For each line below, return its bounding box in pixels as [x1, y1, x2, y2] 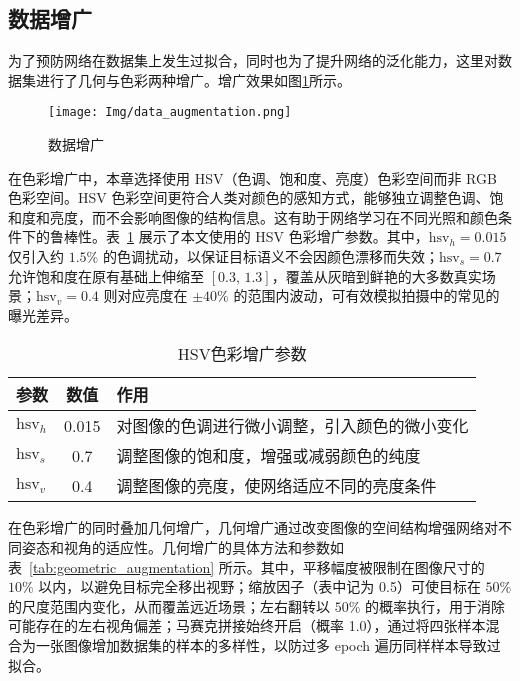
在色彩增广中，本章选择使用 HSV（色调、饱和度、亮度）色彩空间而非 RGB [8, 167, 497, 188]
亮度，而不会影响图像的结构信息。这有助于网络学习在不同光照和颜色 [49, 206, 498, 227]
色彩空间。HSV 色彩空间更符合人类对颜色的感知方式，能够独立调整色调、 [8, 187, 490, 208]
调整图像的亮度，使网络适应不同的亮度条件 [116, 474, 437, 498]
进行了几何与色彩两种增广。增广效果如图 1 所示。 [35, 69, 351, 90]
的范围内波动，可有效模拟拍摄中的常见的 [233, 285, 500, 306]
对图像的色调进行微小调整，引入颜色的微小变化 [116, 414, 469, 438]
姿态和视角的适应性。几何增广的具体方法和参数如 [21, 536, 344, 557]
